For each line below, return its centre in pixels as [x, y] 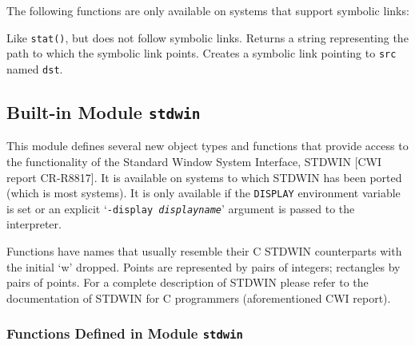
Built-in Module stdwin [104, 111]
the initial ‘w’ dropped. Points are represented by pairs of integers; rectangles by [204, 266]
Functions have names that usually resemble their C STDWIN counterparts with [204, 251]
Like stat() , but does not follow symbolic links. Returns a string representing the [207, 37]
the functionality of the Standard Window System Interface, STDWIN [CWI [194, 161]
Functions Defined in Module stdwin [125, 333]
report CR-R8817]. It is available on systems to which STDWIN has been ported [204, 177]
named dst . [35, 68]
